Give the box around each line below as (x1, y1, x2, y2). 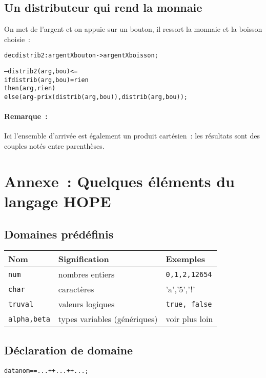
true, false (166, 300, 212, 308)
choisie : (4, 33, 31, 44)
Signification (58, 253, 109, 265)
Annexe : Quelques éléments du (4, 170, 235, 191)
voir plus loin (166, 313, 213, 325)
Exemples (166, 253, 206, 265)
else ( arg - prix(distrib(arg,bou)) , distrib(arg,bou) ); (4, 93, 188, 101)
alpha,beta (8, 314, 50, 323)
